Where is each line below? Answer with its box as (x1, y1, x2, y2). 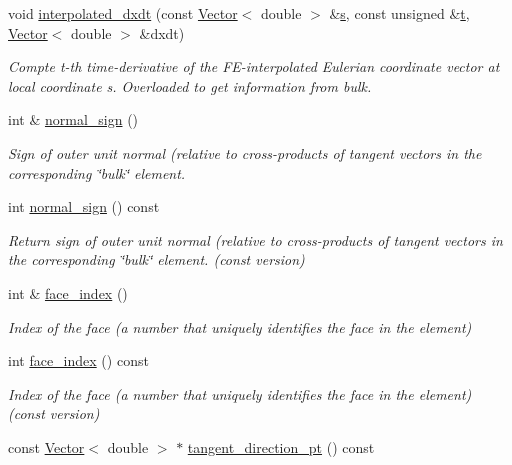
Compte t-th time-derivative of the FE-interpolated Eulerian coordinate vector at (8, 56, 500, 77)
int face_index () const (8, 350, 149, 371)
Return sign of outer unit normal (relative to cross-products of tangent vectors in (8, 229, 503, 250)
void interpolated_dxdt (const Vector (8, 3, 238, 23)
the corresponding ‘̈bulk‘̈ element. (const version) (8, 249, 305, 270)
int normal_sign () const (8, 196, 160, 217)
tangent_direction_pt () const (187, 436, 375, 457)
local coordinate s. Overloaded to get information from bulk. (8, 75, 372, 96)
